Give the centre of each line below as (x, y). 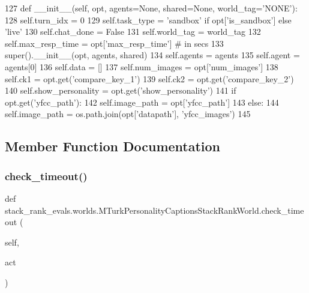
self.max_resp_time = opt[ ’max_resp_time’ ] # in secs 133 (114, 43)
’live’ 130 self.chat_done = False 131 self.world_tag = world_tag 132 (133, 32)
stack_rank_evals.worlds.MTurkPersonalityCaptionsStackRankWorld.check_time (154, 210)
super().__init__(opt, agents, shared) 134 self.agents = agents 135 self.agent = (152, 55)
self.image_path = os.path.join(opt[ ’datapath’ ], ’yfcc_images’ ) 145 (128, 114)
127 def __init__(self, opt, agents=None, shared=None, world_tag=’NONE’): (151, 8)
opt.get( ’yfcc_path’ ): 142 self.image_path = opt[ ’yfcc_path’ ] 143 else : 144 (142, 102)
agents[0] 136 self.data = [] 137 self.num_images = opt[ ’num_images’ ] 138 (142, 66)
